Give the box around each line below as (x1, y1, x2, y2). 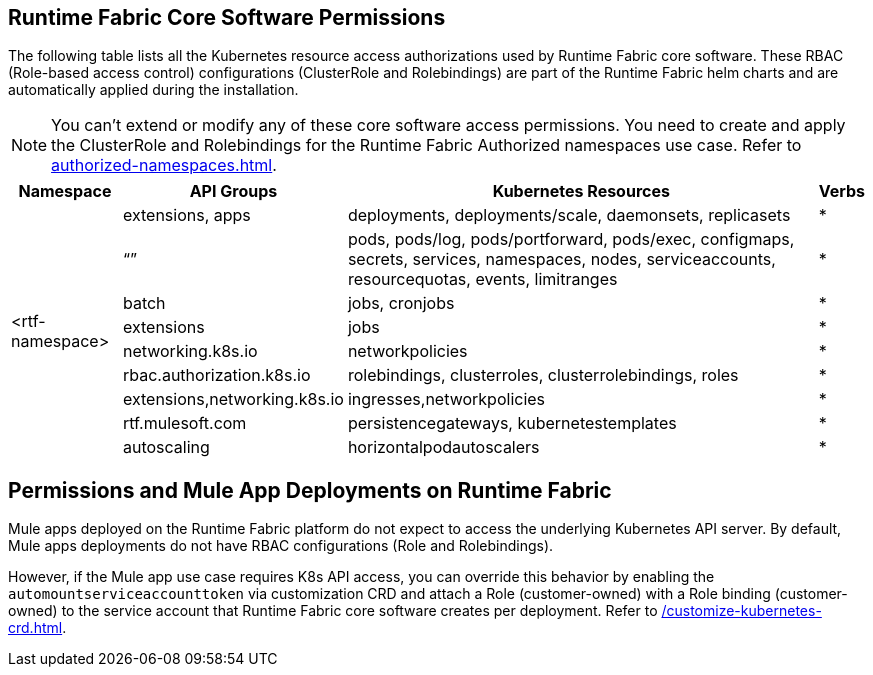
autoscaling (122, 437, 210, 458)
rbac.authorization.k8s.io (122, 365, 311, 386)
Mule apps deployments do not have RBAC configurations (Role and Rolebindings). (8, 537, 554, 555)
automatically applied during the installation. (8, 81, 299, 99)
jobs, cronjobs (347, 293, 455, 314)
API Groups (189, 181, 278, 202)
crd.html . (8, 619, 67, 637)
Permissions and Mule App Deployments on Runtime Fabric (8, 477, 612, 503)
